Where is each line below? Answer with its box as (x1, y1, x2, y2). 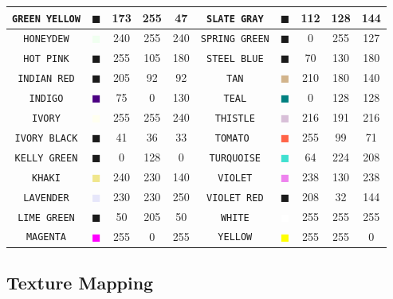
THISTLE (214, 113, 255, 125)
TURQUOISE (209, 152, 261, 164)
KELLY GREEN (14, 152, 78, 164)
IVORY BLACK (14, 132, 78, 144)
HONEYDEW (23, 33, 69, 45)
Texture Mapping (6, 270, 154, 295)
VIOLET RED (206, 192, 264, 204)
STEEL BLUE (206, 53, 264, 65)
